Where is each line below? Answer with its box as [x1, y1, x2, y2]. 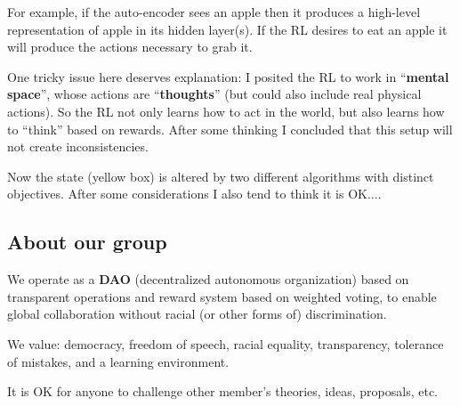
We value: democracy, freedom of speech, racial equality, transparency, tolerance [7, 334, 444, 353]
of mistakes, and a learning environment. [7, 352, 230, 370]
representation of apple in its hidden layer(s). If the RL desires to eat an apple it [7, 20, 448, 38]
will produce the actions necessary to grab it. [7, 37, 253, 56]
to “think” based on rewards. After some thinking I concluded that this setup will [7, 119, 453, 138]
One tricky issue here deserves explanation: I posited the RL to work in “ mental [7, 67, 449, 85]
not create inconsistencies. [7, 137, 149, 156]
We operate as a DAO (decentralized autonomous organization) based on [7, 270, 409, 288]
